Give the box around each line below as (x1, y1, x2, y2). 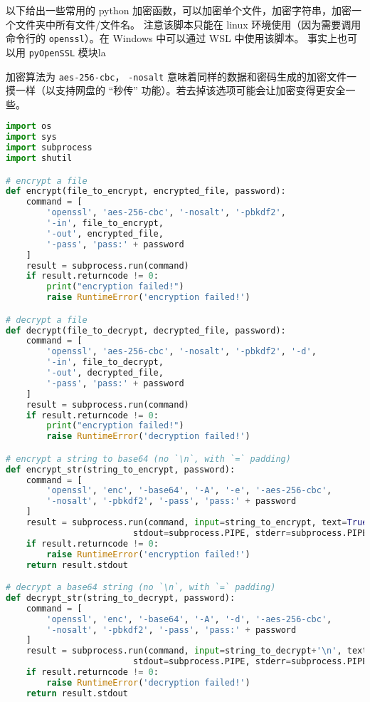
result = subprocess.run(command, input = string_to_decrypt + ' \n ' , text (26, 646, 368, 656)
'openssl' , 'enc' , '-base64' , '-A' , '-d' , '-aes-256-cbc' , (46, 614, 332, 624)
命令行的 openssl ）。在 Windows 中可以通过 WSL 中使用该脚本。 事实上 (6, 31, 338, 46)
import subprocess (6, 143, 92, 153)
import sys (6, 132, 57, 143)
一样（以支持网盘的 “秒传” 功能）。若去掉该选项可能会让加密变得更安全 (15, 83, 346, 98)
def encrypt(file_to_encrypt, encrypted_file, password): (6, 186, 286, 197)
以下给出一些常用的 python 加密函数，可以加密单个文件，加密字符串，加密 (6, 3, 352, 17)
